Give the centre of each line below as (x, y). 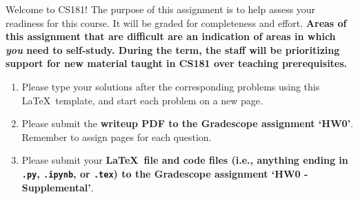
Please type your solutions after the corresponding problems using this (171, 86)
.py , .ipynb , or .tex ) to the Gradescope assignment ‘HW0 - (165, 173)
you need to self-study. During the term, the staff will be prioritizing (173, 49)
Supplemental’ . (58, 187)
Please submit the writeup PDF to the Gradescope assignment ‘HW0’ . (187, 123)
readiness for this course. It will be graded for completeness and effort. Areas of (176, 22)
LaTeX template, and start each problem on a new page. (142, 100)
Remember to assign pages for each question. (117, 136)
